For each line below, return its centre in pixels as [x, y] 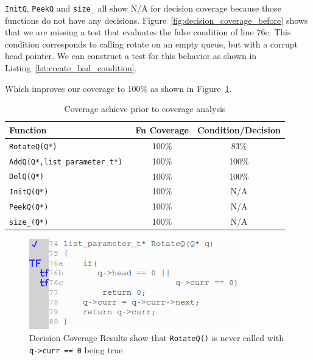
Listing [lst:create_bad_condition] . [71, 68]
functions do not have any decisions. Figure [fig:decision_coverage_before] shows [156, 20]
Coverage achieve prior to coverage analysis [145, 109]
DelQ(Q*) [27, 177]
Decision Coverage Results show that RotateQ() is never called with [156, 337]
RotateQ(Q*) [33, 146]
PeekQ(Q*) [29, 207]
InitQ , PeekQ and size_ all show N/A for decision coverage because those [143, 8]
